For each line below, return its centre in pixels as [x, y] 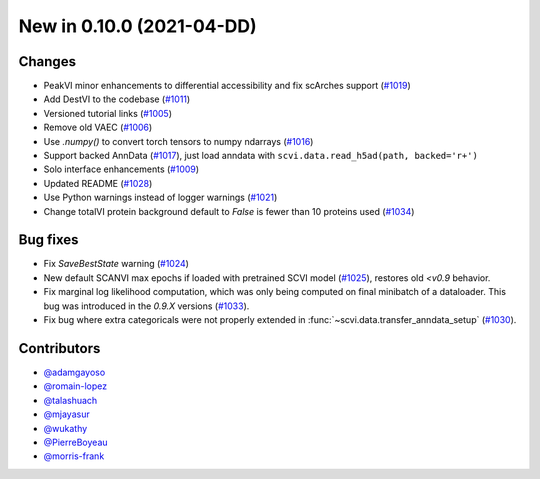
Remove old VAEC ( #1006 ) [98, 127]
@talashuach [70, 400]
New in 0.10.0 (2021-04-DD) [137, 26]
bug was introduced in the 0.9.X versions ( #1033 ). [146, 306]
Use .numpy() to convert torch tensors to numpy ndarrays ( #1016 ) [178, 141]
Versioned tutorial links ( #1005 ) [107, 113]
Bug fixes [48, 240]
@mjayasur [66, 414]
